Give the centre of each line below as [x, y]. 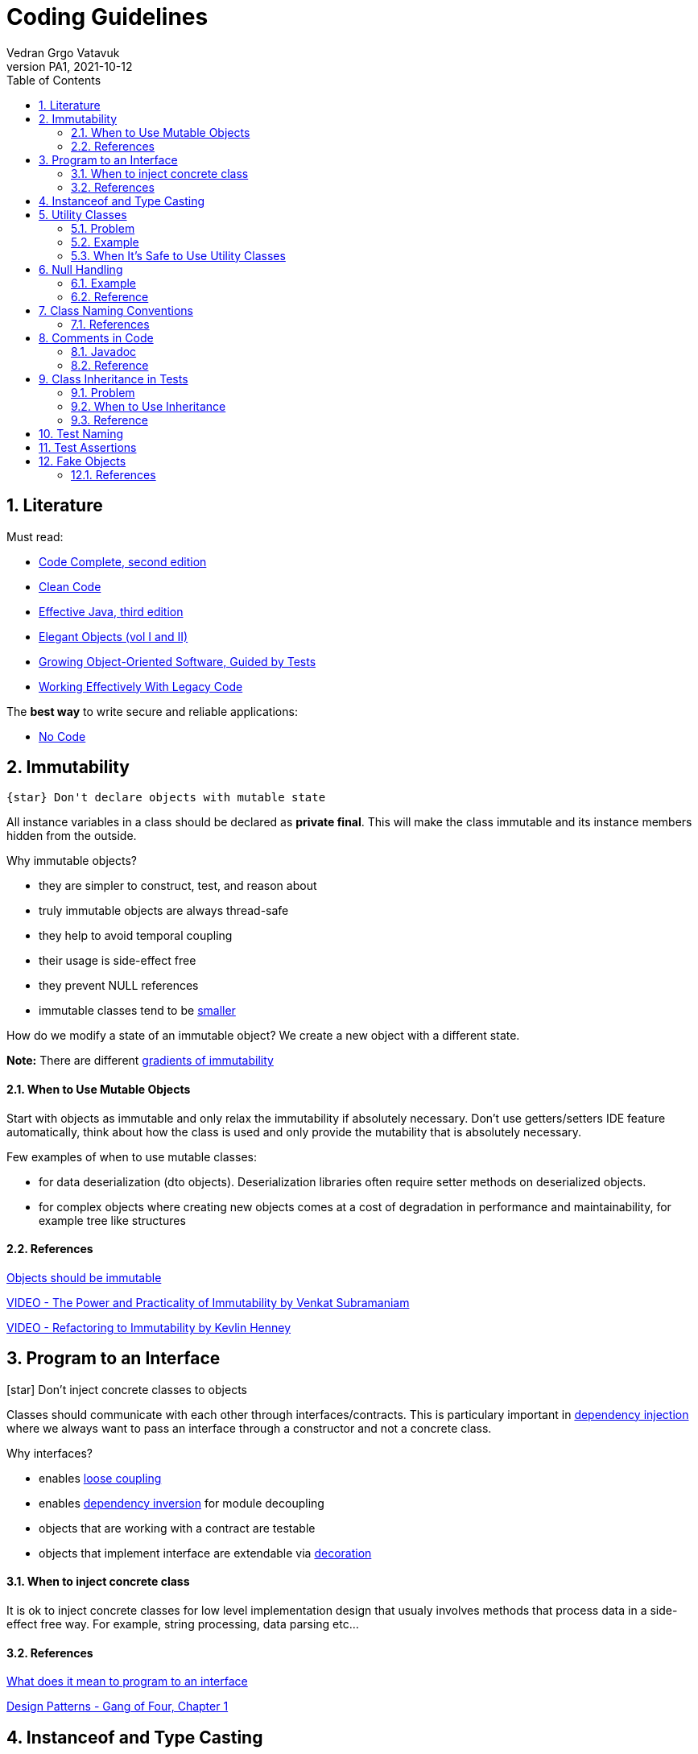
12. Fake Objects [83, 461]
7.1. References [110, 324]
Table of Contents [54, 80]
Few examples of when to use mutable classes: [132, 1156]
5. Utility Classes [83, 214]
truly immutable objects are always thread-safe [164, 911]
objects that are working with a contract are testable [177, 1528]
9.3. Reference [109, 420]
